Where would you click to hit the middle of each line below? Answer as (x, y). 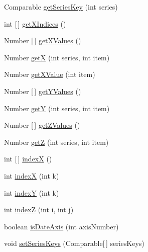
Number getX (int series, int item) (57, 57)
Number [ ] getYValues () (43, 91)
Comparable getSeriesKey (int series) (61, 7)
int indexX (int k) (32, 175)
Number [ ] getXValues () (43, 40)
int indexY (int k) (32, 192)
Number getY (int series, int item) (57, 108)
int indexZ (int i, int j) (39, 209)
